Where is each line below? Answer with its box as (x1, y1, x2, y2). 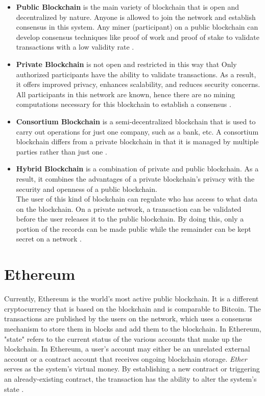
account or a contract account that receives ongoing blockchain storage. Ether (4, 353, 247, 364)
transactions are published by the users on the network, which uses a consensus (4, 313, 252, 324)
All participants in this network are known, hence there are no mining (16, 89, 235, 99)
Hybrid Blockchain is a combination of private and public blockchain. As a (16, 163, 259, 174)
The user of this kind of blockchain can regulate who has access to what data (16, 193, 258, 204)
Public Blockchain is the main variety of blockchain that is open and (16, 2, 239, 12)
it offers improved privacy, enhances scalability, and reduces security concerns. (16, 79, 260, 90)
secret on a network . (16, 233, 82, 244)
